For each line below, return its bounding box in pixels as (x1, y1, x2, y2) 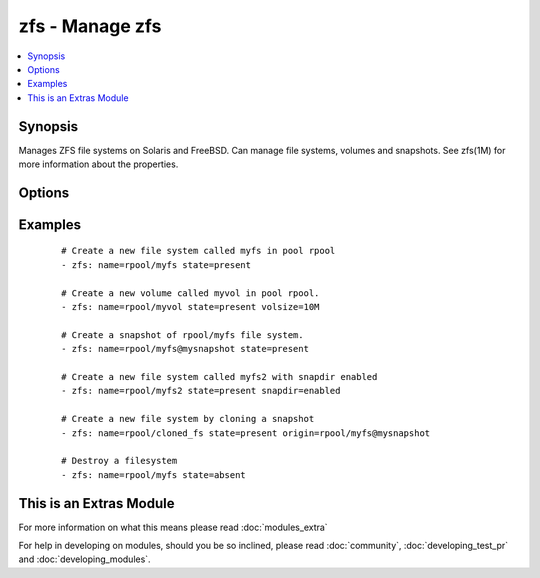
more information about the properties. (18, 158, 179, 170)
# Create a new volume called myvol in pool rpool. (61, 287, 320, 299)
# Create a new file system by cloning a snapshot (61, 413, 315, 425)
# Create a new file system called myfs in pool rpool (61, 245, 336, 257)
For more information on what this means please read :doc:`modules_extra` (18, 521, 329, 533)
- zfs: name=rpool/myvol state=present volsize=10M (61, 301, 320, 312)
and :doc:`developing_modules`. (18, 553, 151, 565)
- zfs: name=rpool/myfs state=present (61, 259, 252, 270)
